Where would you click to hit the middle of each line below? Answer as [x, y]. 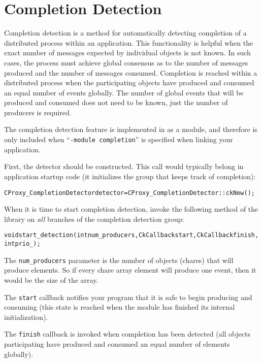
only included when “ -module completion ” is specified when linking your [119, 139]
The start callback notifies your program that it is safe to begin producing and [128, 297]
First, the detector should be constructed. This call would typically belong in [124, 166]
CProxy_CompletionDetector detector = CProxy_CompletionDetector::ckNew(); [129, 193]
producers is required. [38, 112]
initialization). [26, 317]
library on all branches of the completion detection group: [94, 219]
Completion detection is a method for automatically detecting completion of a [125, 33]
